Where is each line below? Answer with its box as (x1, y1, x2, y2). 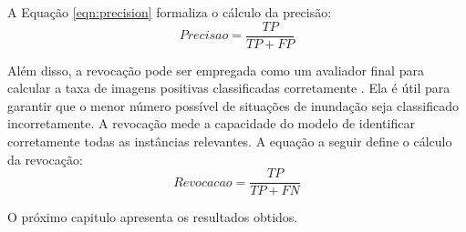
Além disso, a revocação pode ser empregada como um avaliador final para (7, 60, 424, 79)
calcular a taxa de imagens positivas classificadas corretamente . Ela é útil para (7, 78, 450, 97)
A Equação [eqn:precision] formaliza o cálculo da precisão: (7, 3, 332, 21)
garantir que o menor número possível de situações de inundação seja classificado (7, 96, 459, 115)
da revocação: (7, 149, 83, 168)
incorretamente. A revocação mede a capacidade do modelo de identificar (7, 114, 415, 133)
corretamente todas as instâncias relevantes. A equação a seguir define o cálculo (7, 132, 452, 151)
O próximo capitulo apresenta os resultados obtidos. (7, 207, 298, 227)
